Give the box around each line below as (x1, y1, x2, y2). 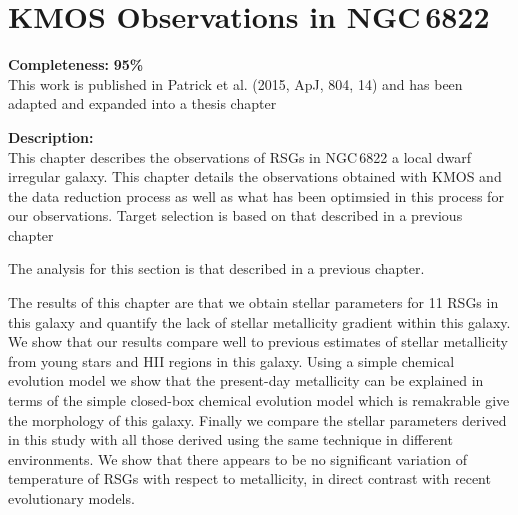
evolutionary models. (8, 488, 135, 508)
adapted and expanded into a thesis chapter (8, 93, 277, 114)
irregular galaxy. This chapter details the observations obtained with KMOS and (8, 166, 502, 187)
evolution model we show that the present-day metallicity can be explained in (8, 370, 484, 391)
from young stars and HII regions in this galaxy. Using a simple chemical (8, 350, 455, 371)
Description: (8, 126, 94, 147)
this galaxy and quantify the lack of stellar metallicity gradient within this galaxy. (8, 311, 511, 332)
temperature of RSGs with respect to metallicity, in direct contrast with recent (8, 468, 491, 489)
